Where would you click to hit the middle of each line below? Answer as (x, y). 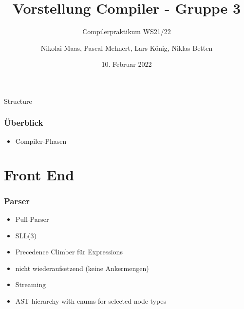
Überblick (24, 123)
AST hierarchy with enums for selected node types (91, 300)
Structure (18, 101)
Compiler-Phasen (41, 141)
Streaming (31, 284)
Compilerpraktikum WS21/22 (127, 31)
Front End (39, 174)
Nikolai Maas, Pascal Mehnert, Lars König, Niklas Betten (127, 48)
